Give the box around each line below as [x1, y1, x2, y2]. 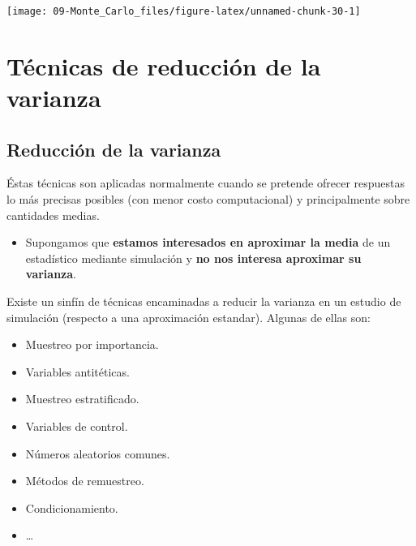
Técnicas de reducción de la [6, 49, 321, 82]
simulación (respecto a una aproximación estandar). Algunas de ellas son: [6, 308, 371, 325]
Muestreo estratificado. [25, 390, 139, 407]
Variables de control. [25, 417, 128, 434]
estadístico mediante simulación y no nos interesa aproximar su [25, 249, 362, 266]
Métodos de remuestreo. [25, 472, 144, 489]
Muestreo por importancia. [25, 336, 159, 353]
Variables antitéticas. [25, 363, 130, 380]
